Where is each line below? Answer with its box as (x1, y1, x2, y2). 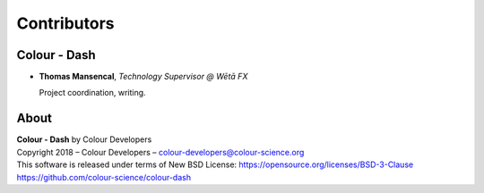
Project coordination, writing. (39, 88, 147, 98)
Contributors (16, 13, 116, 33)
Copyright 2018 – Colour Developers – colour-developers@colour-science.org (16, 147, 305, 157)
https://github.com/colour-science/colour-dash (16, 172, 192, 182)
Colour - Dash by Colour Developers (16, 134, 152, 145)
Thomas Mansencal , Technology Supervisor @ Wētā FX (39, 71, 248, 82)
